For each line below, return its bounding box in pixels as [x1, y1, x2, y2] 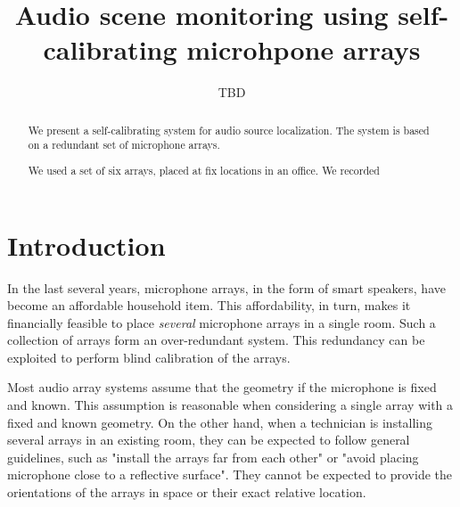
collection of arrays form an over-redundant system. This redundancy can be [7, 331, 425, 349]
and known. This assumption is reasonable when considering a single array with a [7, 396, 454, 414]
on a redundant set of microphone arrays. [28, 137, 220, 152]
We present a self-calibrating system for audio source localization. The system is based [28, 122, 430, 137]
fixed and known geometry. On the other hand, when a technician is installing [7, 413, 433, 431]
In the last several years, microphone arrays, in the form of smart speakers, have [7, 278, 446, 297]
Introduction [7, 226, 166, 263]
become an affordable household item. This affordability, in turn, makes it [7, 296, 411, 315]
